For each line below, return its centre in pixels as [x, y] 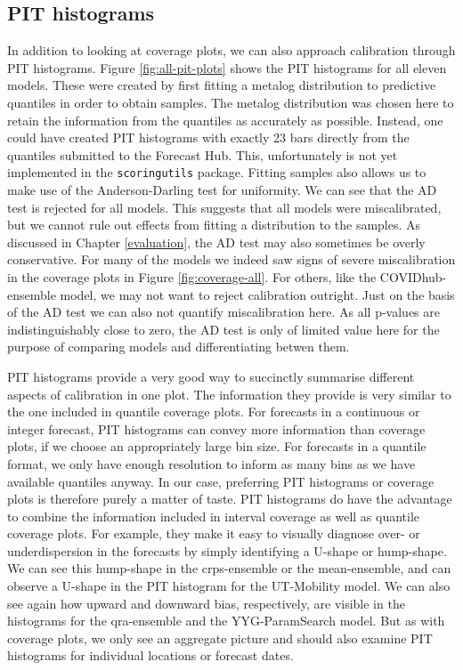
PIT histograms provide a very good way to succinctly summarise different [211, 376]
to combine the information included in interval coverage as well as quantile [214, 516]
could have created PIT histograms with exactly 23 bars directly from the [208, 137]
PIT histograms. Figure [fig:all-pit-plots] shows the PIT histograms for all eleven [227, 67]
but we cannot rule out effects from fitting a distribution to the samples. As [214, 225]
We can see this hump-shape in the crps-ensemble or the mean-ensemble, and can [229, 568]
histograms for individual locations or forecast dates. [150, 655]
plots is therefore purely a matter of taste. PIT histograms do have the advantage [230, 499]
